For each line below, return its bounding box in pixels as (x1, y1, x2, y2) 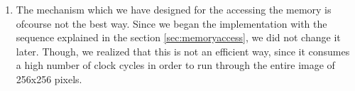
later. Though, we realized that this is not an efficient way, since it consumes (16, 43, 350, 58)
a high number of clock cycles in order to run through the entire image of (16, 58, 335, 73)
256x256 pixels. (16, 71, 82, 86)
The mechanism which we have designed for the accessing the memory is (16, 2, 332, 16)
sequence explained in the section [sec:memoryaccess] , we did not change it (16, 30, 341, 45)
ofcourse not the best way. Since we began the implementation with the (16, 16, 327, 31)
